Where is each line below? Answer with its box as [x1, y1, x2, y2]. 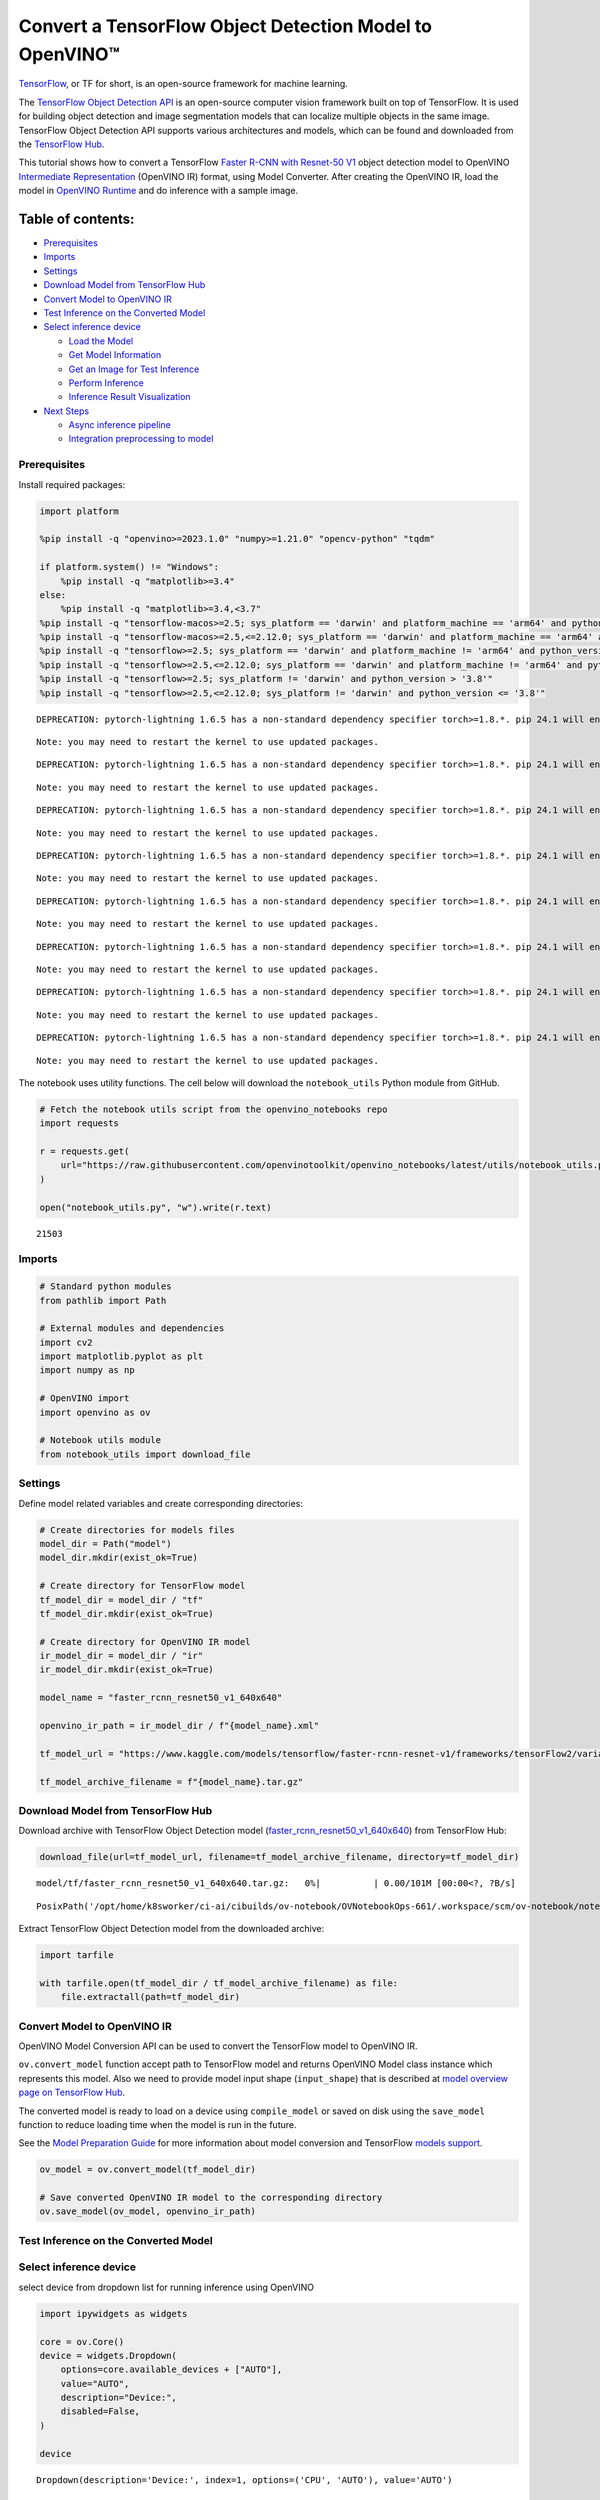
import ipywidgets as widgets [39, 2308, 188, 2319]
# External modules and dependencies [39, 1323, 225, 1334]
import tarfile [39, 1950, 114, 1961]
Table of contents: [18, 210, 135, 227]
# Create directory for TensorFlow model [39, 1580, 246, 1592]
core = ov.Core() [39, 2336, 125, 2347]
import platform [39, 505, 120, 517]
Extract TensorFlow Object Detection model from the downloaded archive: [18, 1923, 325, 1935]
